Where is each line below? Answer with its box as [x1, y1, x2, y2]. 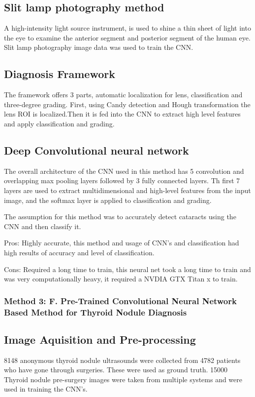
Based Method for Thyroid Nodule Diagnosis [4, 306, 187, 318]
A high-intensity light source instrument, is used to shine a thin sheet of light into [4, 23, 251, 33]
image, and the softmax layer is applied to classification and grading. [4, 195, 212, 205]
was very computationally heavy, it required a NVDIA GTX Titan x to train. [4, 274, 238, 284]
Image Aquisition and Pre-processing [4, 331, 196, 347]
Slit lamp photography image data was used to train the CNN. [4, 42, 193, 52]
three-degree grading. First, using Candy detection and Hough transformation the [4, 99, 251, 109]
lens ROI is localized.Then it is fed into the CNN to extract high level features [4, 109, 241, 119]
